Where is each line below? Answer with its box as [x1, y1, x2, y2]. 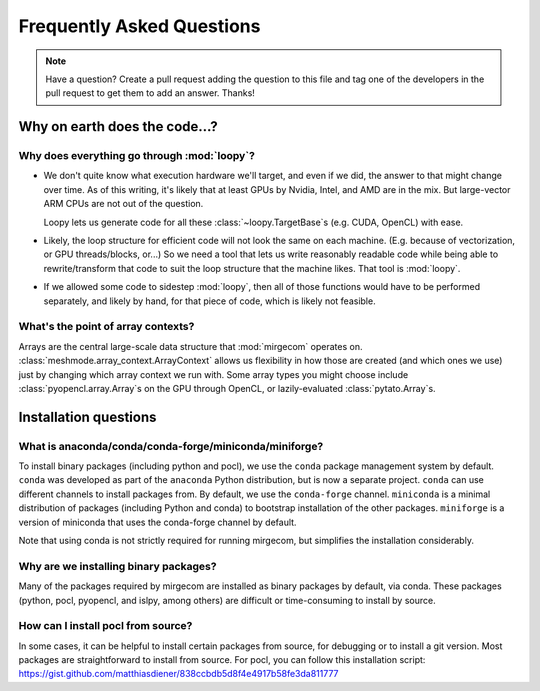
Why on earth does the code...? [18, 118, 219, 135]
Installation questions [18, 408, 157, 425]
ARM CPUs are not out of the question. [43, 198, 204, 210]
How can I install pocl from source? [18, 619, 193, 633]
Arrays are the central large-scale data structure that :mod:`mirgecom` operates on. [18, 340, 363, 352]
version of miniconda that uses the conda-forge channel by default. [18, 516, 297, 528]
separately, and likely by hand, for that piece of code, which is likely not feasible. [43, 295, 376, 307]
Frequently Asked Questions [18, 15, 261, 37]
